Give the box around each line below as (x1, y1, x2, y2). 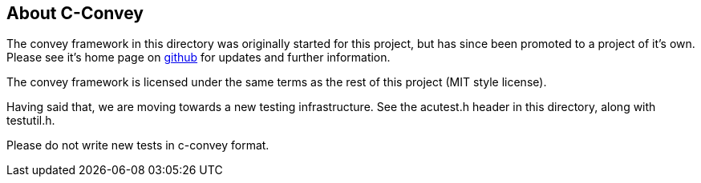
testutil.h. (6, 113, 55, 128)
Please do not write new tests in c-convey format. (6, 138, 269, 153)
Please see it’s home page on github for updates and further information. (6, 50, 391, 65)
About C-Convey (6, 3, 144, 23)
